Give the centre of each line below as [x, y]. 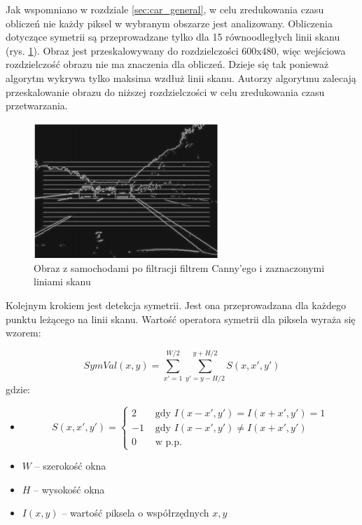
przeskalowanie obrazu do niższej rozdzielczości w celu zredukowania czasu [165, 91]
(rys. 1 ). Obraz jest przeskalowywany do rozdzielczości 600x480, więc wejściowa [176, 50]
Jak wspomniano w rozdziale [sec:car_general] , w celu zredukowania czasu [165, 9]
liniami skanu [62, 281]
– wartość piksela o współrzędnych [135, 513]
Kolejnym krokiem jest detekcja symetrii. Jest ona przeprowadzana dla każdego [176, 305]
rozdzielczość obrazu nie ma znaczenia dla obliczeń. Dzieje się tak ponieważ [167, 64]
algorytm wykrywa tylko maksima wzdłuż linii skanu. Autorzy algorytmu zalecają [181, 77]
